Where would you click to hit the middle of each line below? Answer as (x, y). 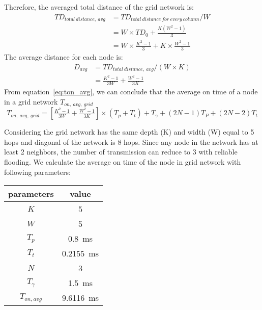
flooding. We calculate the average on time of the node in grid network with (123, 162)
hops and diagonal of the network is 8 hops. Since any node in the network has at (131, 141)
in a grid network (31, 101)
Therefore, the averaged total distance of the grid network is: (99, 7)
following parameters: (37, 172)
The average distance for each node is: (64, 57)
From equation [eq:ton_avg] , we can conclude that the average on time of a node (131, 92)
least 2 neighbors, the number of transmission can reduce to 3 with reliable (121, 152)
